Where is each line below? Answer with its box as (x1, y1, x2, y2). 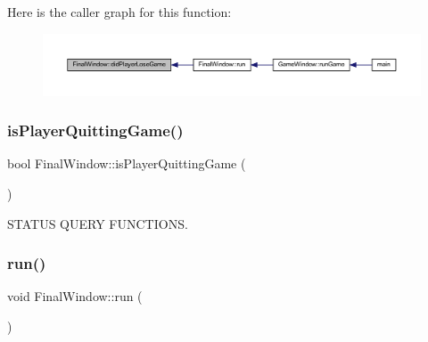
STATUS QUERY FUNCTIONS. (7, 214, 188, 232)
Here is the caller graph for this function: (7, 3, 232, 20)
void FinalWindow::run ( (7, 287, 143, 305)
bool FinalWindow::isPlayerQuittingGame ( (7, 154, 246, 173)
